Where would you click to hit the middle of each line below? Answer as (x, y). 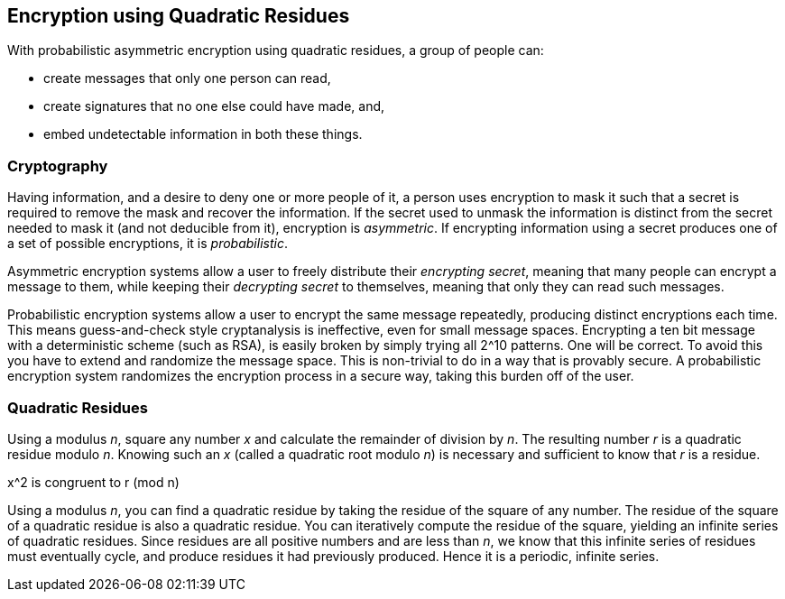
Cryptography (58, 166)
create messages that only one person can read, (187, 78)
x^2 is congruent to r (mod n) (93, 482)
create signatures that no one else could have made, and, (214, 106)
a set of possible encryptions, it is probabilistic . (148, 244)
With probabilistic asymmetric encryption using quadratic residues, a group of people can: (276, 51)
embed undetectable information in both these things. (203, 134)
